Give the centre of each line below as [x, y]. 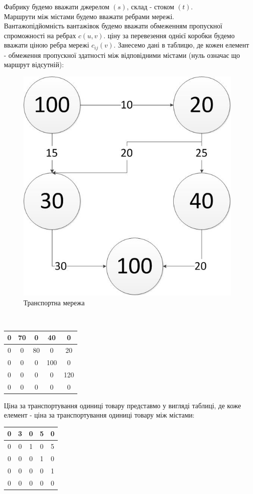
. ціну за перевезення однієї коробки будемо [169, 35]
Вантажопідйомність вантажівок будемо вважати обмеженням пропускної [113, 26]
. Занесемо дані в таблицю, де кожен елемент [181, 45]
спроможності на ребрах [40, 35]
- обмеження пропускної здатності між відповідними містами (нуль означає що [122, 55]
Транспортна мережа [54, 302]
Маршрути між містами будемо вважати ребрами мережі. [89, 16]
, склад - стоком [150, 6]
